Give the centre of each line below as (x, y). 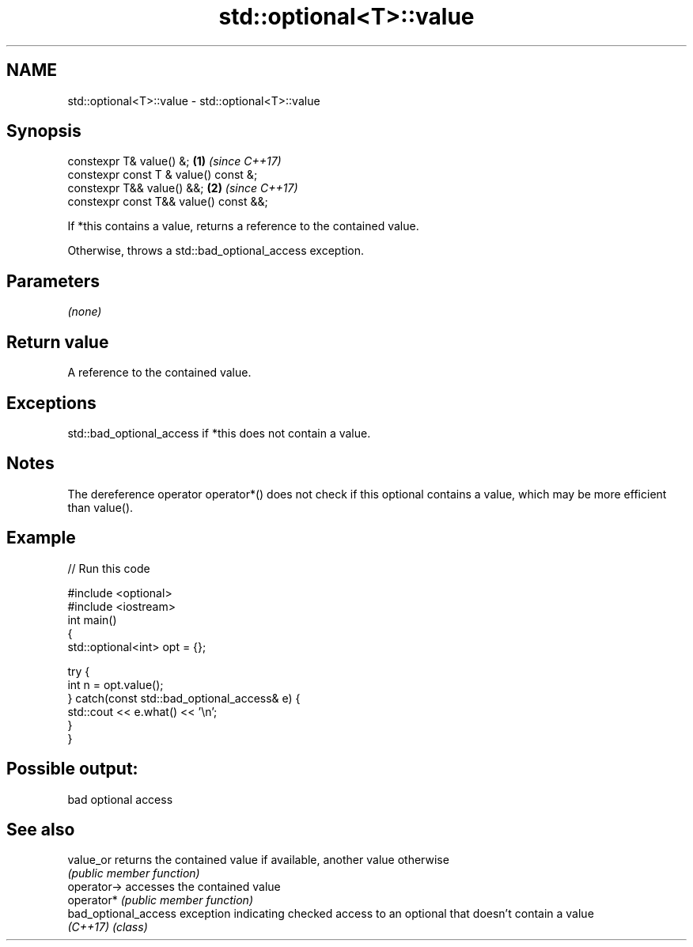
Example (41, 538)
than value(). (100, 507)
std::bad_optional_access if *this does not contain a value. (219, 433)
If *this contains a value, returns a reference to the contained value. (243, 226)
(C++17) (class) (108, 927)
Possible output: (72, 769)
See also (41, 829)
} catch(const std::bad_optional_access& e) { (184, 698)
